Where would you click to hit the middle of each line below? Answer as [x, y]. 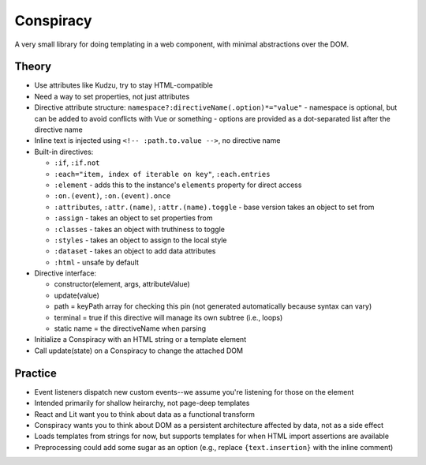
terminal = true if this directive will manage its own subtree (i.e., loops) [168, 317]
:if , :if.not [77, 163]
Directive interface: [65, 273]
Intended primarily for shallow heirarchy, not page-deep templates [142, 403]
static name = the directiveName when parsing [130, 328]
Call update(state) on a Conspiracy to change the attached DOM [139, 351]
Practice [35, 373]
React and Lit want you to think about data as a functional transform [145, 414]
